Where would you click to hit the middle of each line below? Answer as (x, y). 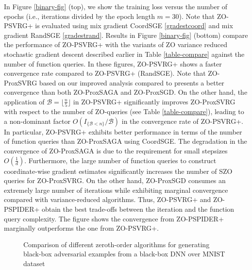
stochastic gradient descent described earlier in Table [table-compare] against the (124, 54)
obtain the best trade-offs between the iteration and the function (138, 209)
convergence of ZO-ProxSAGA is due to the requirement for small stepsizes (116, 151)
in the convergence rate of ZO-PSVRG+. (183, 121)
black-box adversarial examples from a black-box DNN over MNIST (124, 254)
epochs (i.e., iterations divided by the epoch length (79, 16)
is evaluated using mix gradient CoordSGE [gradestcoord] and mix (134, 25)
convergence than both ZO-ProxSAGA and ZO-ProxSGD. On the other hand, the (126, 92)
